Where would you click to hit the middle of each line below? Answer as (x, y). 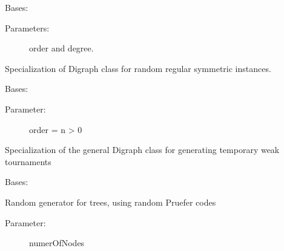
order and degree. (61, 48)
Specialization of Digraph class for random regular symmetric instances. (138, 68)
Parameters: (27, 28)
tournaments (28, 161)
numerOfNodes (57, 243)
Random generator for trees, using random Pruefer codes (111, 202)
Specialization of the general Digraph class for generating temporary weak (142, 150)
